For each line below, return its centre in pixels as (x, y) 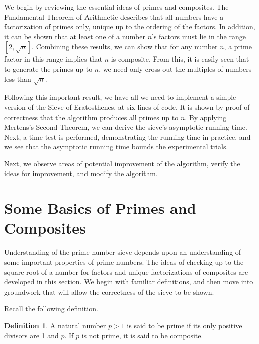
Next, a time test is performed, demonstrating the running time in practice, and (127, 136)
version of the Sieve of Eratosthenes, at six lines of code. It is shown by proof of (127, 107)
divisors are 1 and (31, 335)
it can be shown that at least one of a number (75, 36)
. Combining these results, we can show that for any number (125, 47)
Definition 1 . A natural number (55, 325)
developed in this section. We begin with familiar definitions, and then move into (129, 282)
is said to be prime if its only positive (185, 325)
